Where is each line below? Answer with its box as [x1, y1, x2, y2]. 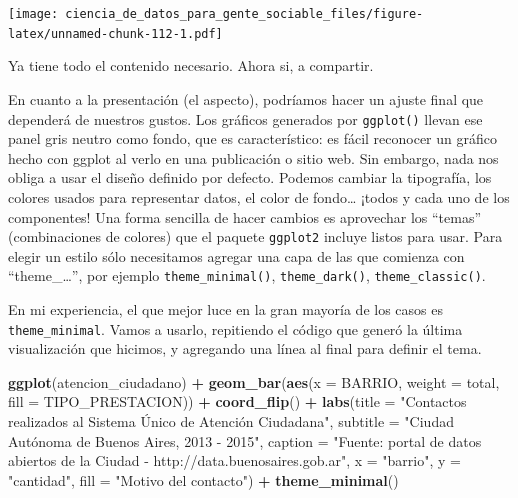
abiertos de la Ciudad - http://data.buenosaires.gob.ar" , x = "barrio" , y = [8, 450, 461, 471]
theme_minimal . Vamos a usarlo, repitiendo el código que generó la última [8, 318, 463, 339]
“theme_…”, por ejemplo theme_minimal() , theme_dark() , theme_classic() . [8, 265, 486, 286]
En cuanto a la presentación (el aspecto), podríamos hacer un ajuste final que [8, 88, 484, 109]
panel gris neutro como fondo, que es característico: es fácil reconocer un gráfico [8, 128, 497, 149]
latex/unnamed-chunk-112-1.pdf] [8, 26, 223, 41]
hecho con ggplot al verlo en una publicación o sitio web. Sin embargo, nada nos [8, 147, 499, 168]
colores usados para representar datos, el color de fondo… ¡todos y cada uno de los [8, 186, 510, 207]
